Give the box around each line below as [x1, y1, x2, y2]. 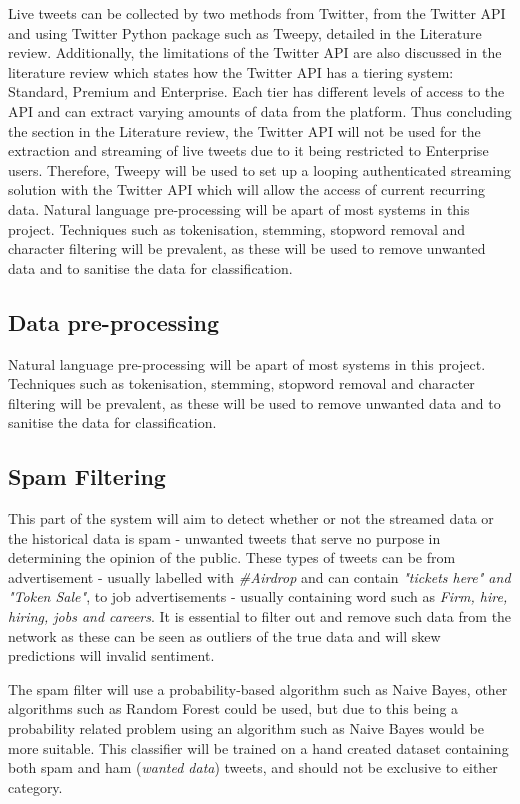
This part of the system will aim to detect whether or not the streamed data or [8, 508, 494, 529]
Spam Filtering [8, 461, 166, 492]
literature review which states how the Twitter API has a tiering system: [8, 61, 454, 82]
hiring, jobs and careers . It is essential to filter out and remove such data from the [8, 606, 512, 627]
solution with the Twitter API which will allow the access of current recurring [8, 179, 486, 200]
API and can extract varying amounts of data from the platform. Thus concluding [8, 100, 512, 121]
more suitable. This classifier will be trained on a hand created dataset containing [8, 737, 509, 758]
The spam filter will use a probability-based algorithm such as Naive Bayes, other [8, 678, 508, 699]
